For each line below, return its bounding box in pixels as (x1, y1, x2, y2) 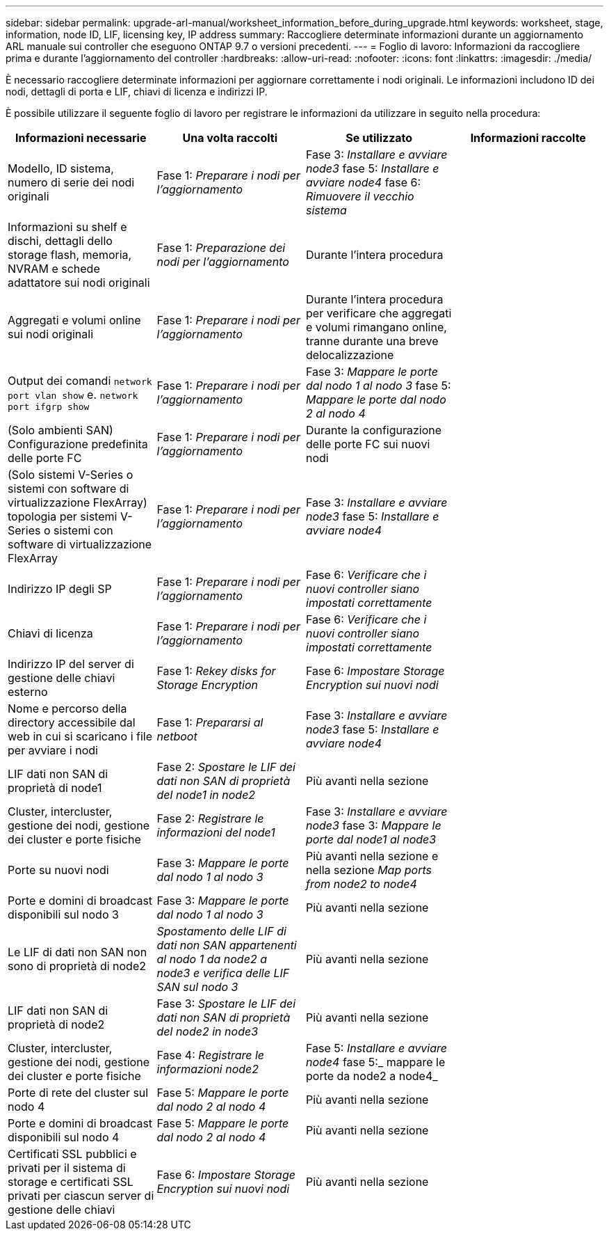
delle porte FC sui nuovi (306, 437, 430, 451)
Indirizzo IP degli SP (8, 582, 112, 596)
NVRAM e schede (8, 262, 100, 276)
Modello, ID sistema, (8, 161, 114, 175)
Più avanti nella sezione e (306, 849, 439, 863)
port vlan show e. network (8, 387, 138, 402)
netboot (156, 729, 197, 743)
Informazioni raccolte (470, 131, 586, 145)
